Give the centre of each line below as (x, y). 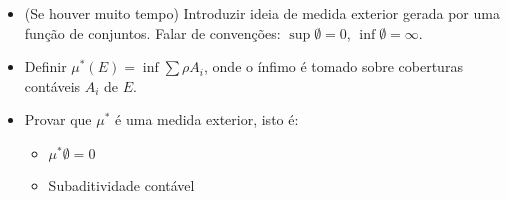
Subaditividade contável (121, 184)
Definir (45, 66)
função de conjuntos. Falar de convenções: (152, 32)
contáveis (52, 85)
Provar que (58, 119)
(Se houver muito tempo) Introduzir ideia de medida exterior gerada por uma (262, 13)
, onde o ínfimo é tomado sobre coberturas (333, 66)
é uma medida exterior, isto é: (207, 119)
